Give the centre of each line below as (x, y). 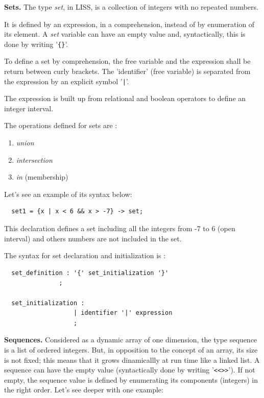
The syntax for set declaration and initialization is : (85, 255)
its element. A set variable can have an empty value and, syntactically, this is (125, 34)
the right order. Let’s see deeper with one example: (84, 390)
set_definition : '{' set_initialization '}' (90, 273)
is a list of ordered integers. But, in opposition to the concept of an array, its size (131, 349)
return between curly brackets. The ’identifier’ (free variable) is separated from (127, 71)
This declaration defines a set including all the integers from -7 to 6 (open (120, 228)
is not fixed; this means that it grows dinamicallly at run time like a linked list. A (132, 359)
